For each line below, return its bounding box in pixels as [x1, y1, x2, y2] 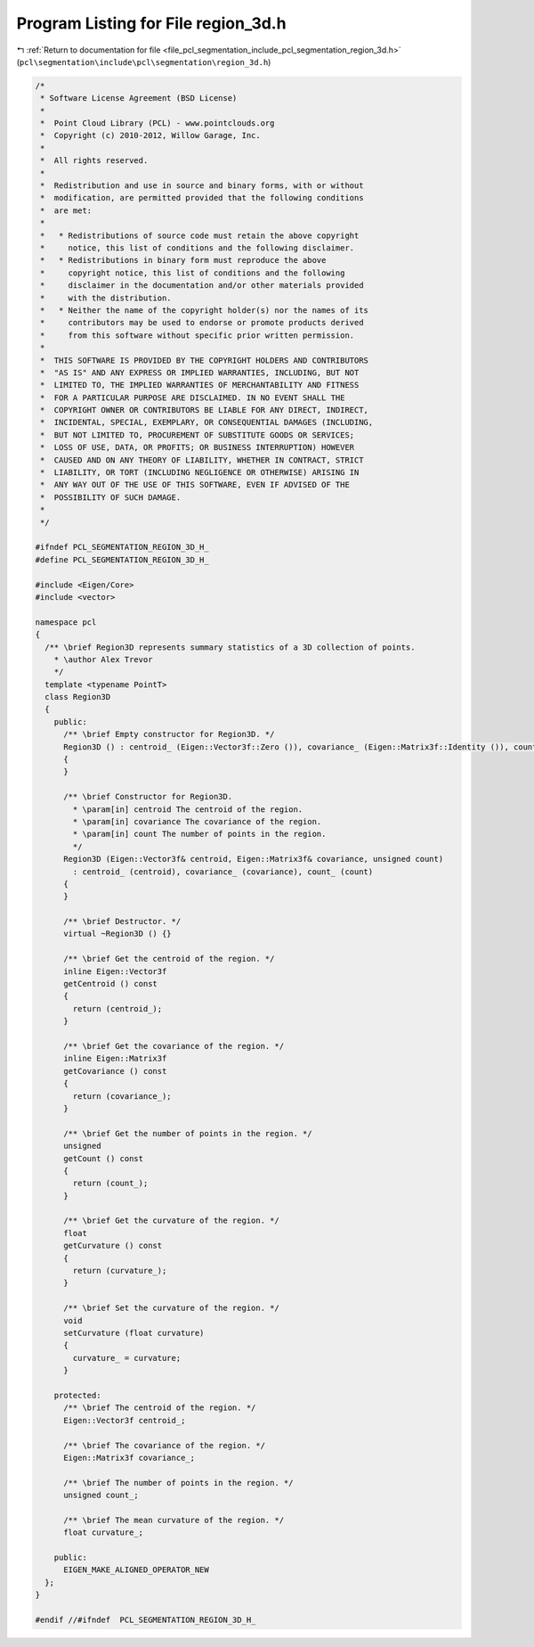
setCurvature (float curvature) [63, 1328, 205, 1338]
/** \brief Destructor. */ [63, 916, 182, 927]
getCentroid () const [63, 979, 158, 989]
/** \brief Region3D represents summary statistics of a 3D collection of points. [44, 642, 416, 652]
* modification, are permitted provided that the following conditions [40, 193, 364, 203]
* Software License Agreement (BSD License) [40, 94, 238, 103]
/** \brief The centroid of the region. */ [63, 1403, 256, 1413]
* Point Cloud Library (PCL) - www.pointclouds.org [40, 119, 275, 128]
